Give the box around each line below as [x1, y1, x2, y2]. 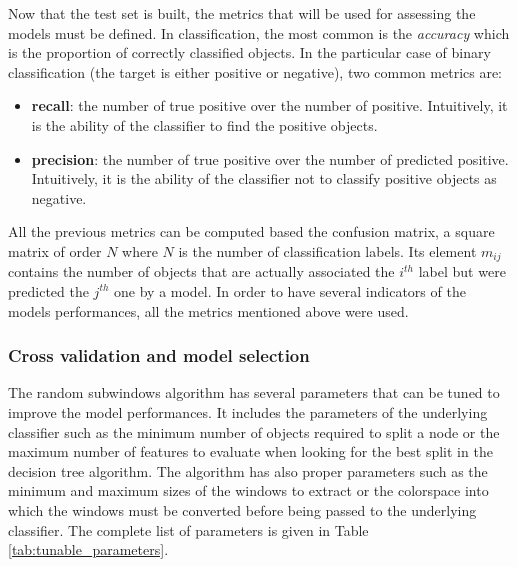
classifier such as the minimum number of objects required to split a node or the [8, 421, 500, 442]
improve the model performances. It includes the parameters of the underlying [8, 401, 488, 422]
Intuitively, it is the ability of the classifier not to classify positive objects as [31, 168, 497, 189]
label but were [418, 261, 506, 282]
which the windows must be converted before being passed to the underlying [8, 499, 477, 520]
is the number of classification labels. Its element [178, 240, 477, 261]
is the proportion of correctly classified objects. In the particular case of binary [8, 42, 491, 63]
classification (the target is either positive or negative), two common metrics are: [8, 61, 503, 82]
